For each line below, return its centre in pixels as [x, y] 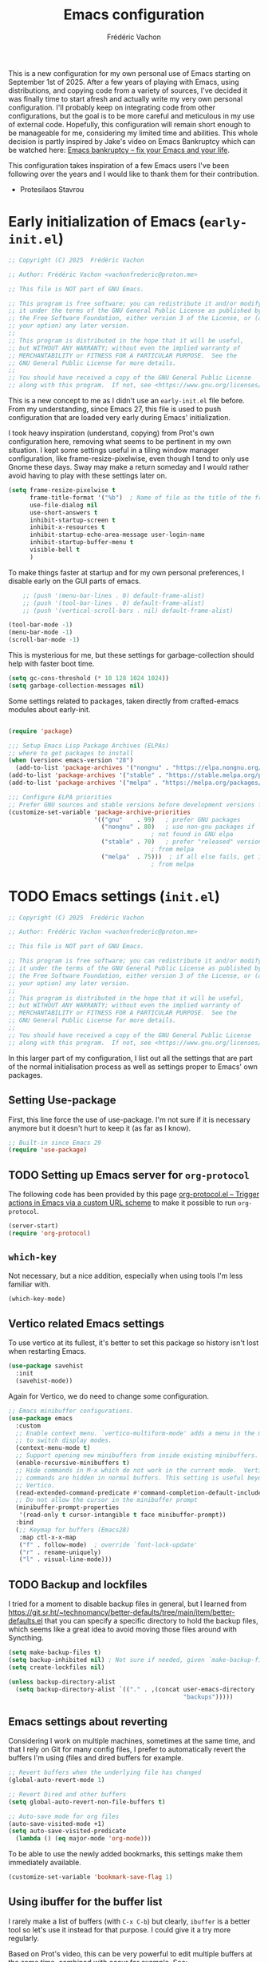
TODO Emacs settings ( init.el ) [114, 896]
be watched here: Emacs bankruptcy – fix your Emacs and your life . [119, 150]
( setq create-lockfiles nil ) [57, 1667]
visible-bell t [55, 550]
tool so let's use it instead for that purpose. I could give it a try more [120, 1929]
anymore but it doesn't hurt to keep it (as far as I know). [100, 1128]
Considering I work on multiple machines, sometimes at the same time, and [132, 1741]
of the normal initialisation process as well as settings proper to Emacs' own [133, 1067]
